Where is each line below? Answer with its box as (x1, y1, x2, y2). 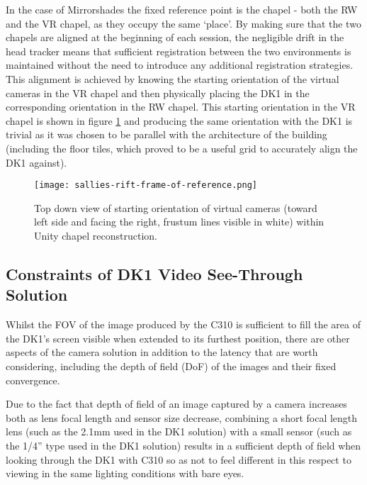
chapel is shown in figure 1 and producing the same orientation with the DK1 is (6, 113, 353, 128)
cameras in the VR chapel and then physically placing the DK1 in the (6, 85, 310, 100)
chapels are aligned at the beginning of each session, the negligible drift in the (6, 30, 344, 45)
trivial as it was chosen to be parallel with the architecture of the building (6, 127, 327, 142)
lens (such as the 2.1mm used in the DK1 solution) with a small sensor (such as (6, 424, 352, 439)
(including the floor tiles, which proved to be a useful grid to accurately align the (6, 140, 358, 155)
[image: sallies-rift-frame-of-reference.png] (34, 180, 257, 191)
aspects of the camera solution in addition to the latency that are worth (6, 345, 318, 359)
